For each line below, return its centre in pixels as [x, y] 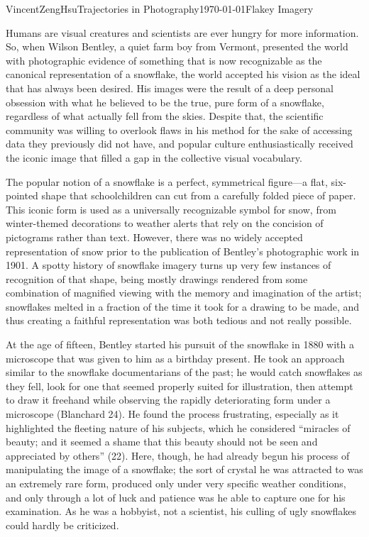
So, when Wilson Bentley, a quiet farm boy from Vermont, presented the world [177, 46]
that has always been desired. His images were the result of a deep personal [170, 88]
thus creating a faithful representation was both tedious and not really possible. [179, 320]
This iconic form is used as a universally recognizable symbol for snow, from [171, 209]
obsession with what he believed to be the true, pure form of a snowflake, [165, 102]
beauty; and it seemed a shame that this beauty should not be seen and [162, 442]
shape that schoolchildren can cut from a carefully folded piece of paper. [199, 195]
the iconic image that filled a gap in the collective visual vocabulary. [154, 157]
